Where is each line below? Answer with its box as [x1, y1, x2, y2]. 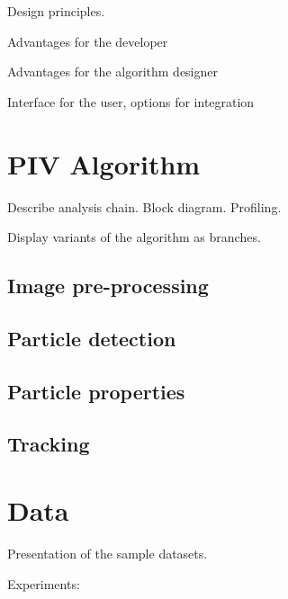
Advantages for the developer [7, 31, 168, 50]
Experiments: [7, 574, 80, 593]
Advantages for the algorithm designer [7, 62, 218, 81]
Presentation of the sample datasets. [7, 543, 208, 562]
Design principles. [7, 2, 105, 20]
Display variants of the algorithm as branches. [7, 228, 261, 246]
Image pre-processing [7, 272, 209, 299]
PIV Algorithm [7, 145, 201, 182]
